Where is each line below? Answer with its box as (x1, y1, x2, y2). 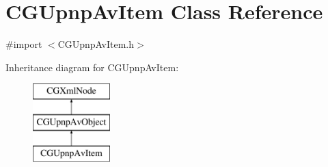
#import (5, 37, 42, 51)
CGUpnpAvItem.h (57, 37, 134, 51)
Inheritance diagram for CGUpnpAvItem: (5, 60, 179, 74)
